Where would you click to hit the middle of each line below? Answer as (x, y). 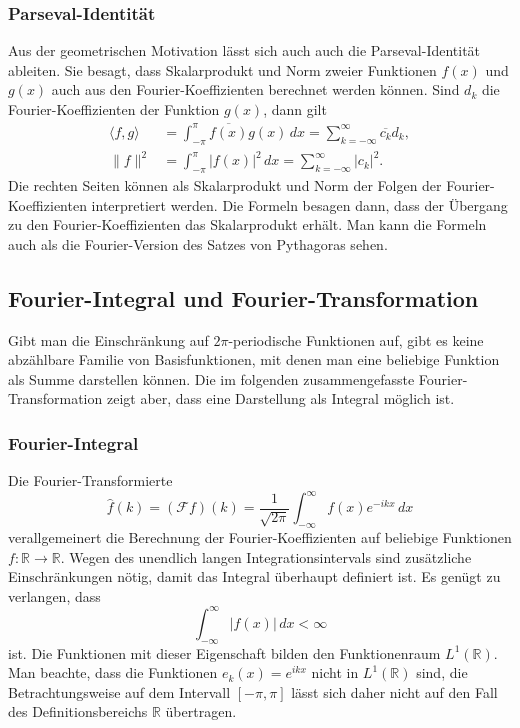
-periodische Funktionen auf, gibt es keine (356, 339)
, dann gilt (295, 109)
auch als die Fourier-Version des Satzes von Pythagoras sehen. (198, 243)
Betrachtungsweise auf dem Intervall (119, 691)
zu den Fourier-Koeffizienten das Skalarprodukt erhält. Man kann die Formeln (247, 224)
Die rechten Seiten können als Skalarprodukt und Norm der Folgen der (225, 184)
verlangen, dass (54, 595)
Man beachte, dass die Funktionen (113, 672)
